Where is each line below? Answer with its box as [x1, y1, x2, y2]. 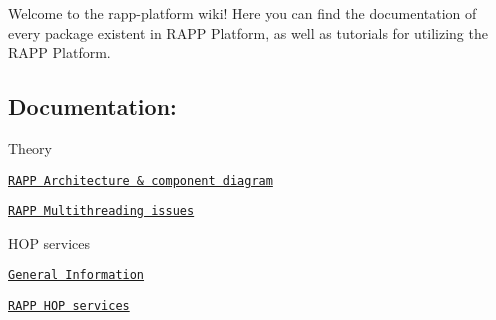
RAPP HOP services [8, 299, 130, 314]
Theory [8, 137, 52, 158]
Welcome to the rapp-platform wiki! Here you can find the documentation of [8, 3, 477, 23]
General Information [8, 268, 145, 283]
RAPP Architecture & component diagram [8, 173, 273, 188]
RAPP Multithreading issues [8, 204, 195, 219]
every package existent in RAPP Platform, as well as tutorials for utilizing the [8, 22, 488, 43]
